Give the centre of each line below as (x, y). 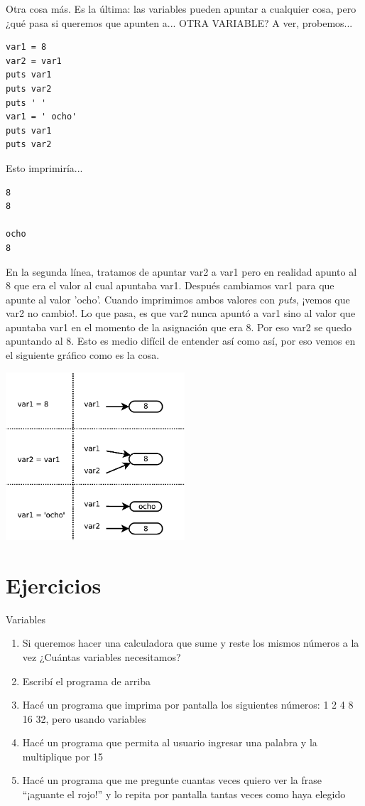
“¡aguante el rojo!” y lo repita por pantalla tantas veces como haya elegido (184, 794)
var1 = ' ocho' (42, 117)
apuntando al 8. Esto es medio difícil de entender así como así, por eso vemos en (181, 341)
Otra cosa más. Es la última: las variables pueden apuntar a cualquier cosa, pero (181, 9)
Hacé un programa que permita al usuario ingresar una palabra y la (170, 742)
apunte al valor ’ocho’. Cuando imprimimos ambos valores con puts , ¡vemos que (178, 299)
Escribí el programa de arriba (86, 681)
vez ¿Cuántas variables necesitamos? (102, 656)
